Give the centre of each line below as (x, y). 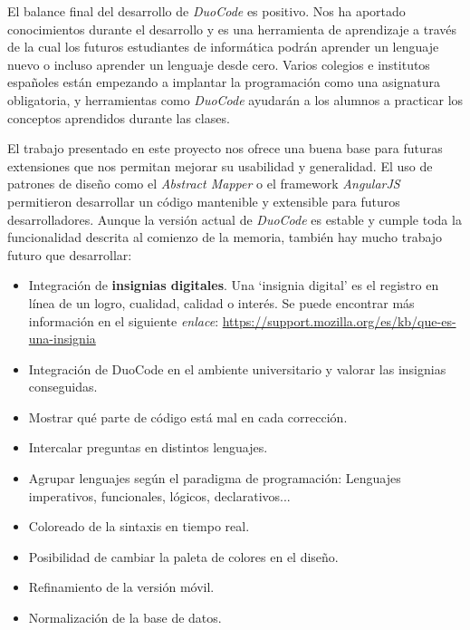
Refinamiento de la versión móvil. (121, 587)
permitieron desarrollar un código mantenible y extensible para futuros (204, 201)
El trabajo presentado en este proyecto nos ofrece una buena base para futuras (225, 148)
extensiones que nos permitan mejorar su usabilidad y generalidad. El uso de (220, 165)
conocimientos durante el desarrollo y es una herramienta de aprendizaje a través (232, 29)
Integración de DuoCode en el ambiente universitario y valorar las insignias (237, 368)
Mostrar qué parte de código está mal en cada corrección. (188, 417)
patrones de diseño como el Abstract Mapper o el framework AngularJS (204, 184)
